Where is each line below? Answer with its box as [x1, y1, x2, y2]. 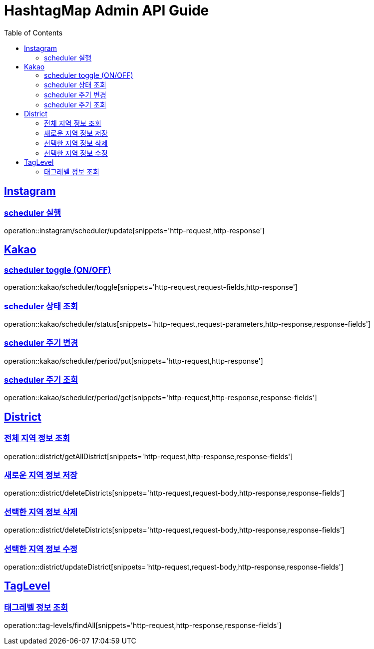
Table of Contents [4, 28, 63, 37]
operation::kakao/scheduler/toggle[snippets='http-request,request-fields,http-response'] [4, 283, 298, 292]
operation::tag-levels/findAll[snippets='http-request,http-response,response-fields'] [4, 621, 282, 630]
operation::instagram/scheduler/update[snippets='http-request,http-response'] [4, 226, 265, 235]
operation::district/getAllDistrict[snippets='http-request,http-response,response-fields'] [4, 452, 293, 461]
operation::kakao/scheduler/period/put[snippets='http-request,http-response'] [4, 356, 263, 365]
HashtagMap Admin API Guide [4, 2, 209, 19]
